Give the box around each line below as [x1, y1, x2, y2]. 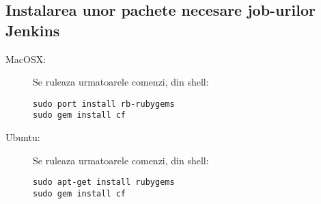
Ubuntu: [5, 130, 40, 144]
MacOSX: [5, 51, 46, 66]
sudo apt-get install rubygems [33, 177, 175, 188]
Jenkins [5, 19, 60, 40]
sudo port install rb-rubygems [33, 99, 175, 109]
